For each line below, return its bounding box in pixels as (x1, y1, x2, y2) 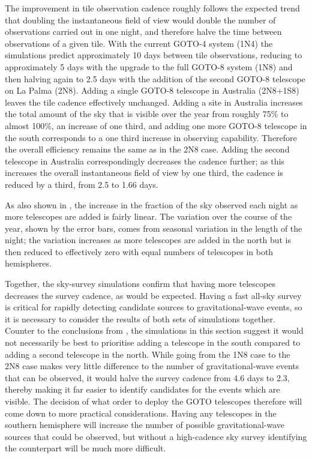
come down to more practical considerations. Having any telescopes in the (5, 406, 277, 419)
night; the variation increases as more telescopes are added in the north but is (5, 234, 292, 246)
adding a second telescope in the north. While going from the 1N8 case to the (5, 348, 290, 360)
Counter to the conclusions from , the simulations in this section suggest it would (5, 324, 304, 337)
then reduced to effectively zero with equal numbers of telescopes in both (5, 245, 274, 258)
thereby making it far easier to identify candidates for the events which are (5, 383, 280, 396)
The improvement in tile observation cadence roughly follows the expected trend (5, 2, 300, 14)
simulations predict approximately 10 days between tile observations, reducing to (5, 49, 302, 61)
